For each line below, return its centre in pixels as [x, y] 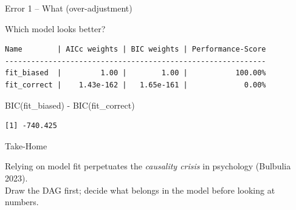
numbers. [22, 202]
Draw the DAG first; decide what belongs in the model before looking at [140, 190]
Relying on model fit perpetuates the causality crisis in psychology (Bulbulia [148, 166]
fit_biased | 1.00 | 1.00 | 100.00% [136, 73]
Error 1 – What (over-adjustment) [69, 8]
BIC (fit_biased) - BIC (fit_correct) [70, 105]
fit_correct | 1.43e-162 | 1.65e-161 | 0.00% [136, 85]
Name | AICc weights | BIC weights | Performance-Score [136, 49]
